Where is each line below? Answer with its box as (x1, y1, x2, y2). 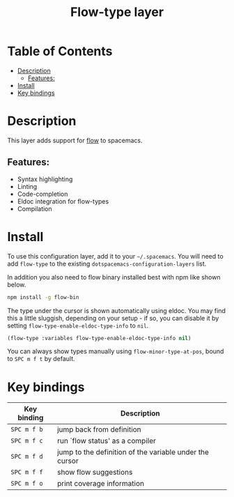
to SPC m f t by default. (7, 355, 75, 363)
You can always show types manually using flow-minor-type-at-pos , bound (7, 347, 224, 355)
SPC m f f (10, 468, 43, 476)
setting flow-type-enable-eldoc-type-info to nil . (7, 321, 149, 330)
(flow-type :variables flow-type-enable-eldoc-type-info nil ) (7, 335, 192, 342)
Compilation (17, 204, 52, 213)
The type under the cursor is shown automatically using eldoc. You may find (7, 306, 226, 314)
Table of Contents (7, 43, 113, 59)
